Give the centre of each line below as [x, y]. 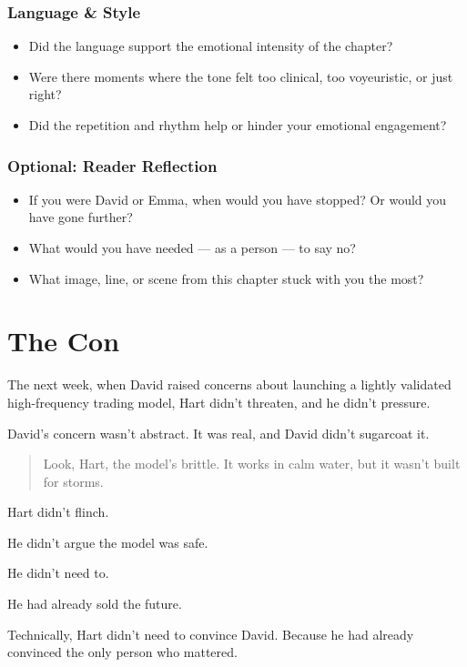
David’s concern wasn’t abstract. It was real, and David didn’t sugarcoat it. [218, 433]
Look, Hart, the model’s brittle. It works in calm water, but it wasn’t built [252, 464]
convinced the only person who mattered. [122, 652]
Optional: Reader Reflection [112, 165]
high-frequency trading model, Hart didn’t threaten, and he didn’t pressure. [219, 402]
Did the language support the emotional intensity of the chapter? [211, 46]
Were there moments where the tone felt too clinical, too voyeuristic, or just [241, 76]
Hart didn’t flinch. [58, 512]
